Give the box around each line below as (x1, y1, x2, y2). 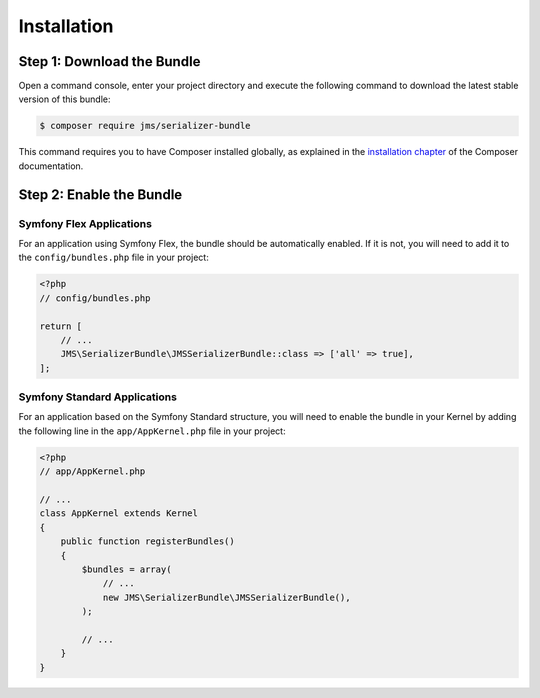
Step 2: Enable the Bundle (18, 186, 183, 203)
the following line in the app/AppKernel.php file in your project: (18, 425, 286, 437)
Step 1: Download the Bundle (18, 53, 201, 70)
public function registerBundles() (60, 536, 235, 547)
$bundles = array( (81, 563, 172, 575)
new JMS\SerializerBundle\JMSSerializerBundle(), (102, 591, 351, 603)
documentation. (18, 160, 84, 172)
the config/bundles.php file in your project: (18, 251, 209, 264)
